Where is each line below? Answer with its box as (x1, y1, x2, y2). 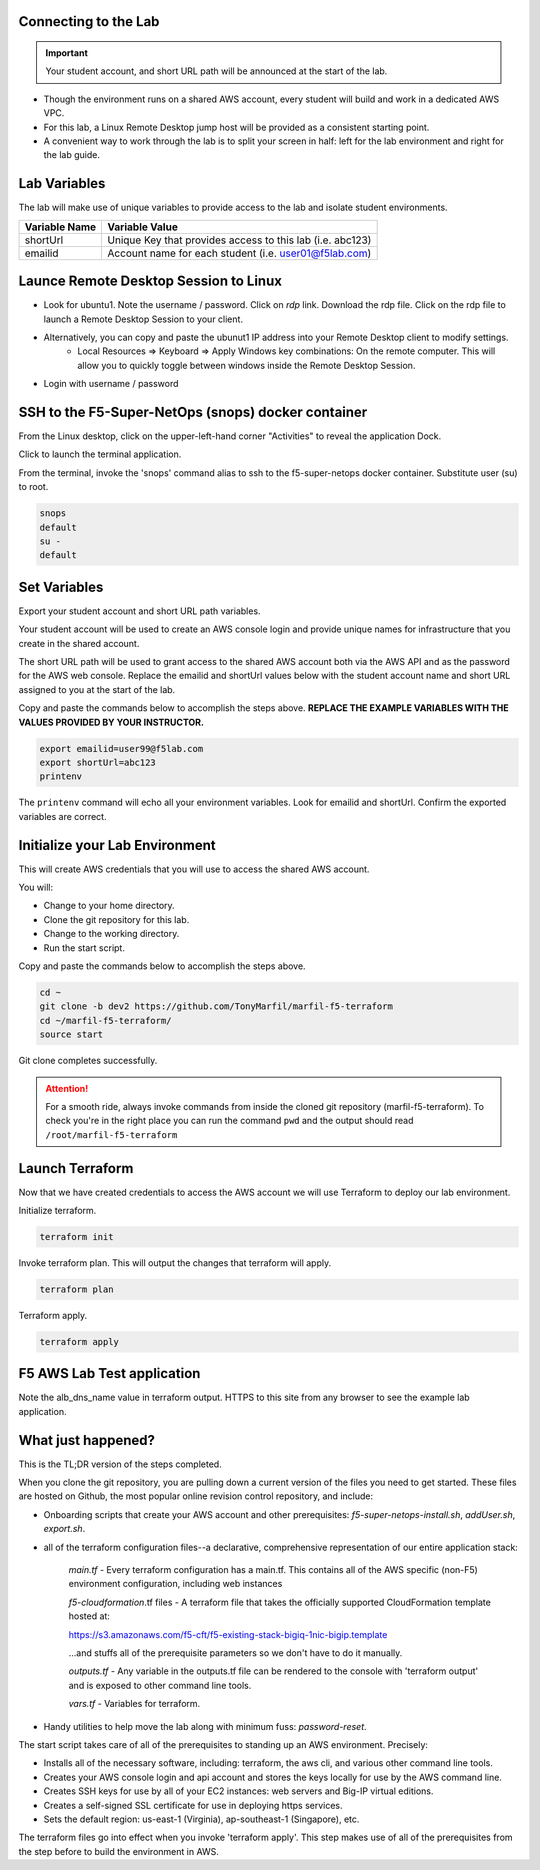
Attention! (45, 1082, 89, 1094)
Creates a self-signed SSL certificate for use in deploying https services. (43, 1799, 344, 1811)
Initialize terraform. (18, 1204, 97, 1216)
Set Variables (18, 578, 104, 595)
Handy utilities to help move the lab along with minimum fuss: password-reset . (43, 1720, 367, 1732)
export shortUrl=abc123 (39, 756, 157, 768)
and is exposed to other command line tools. (68, 1679, 252, 1691)
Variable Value (107, 220, 179, 234)
